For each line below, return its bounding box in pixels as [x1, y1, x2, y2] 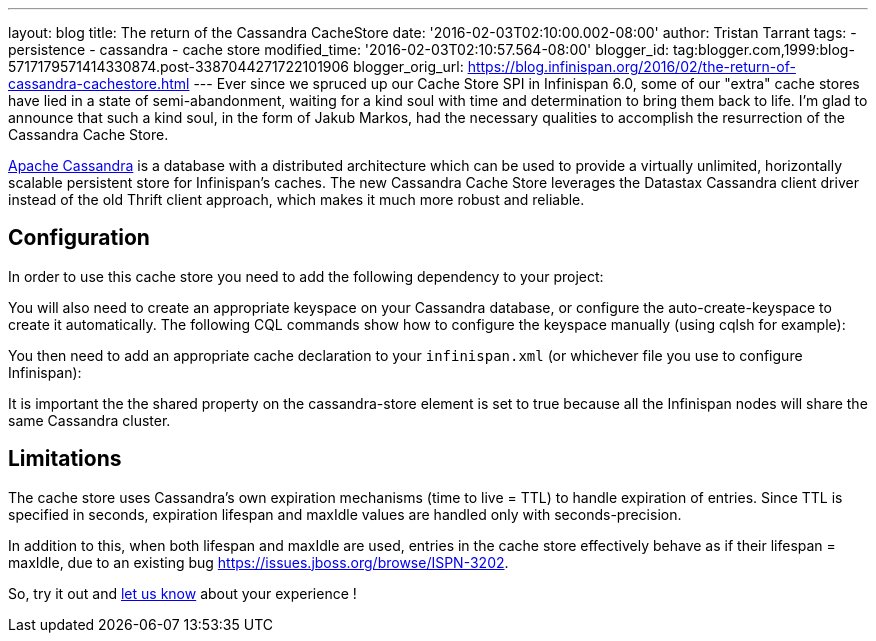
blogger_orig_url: [352, 58, 464, 75]
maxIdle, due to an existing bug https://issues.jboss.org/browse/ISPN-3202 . [8, 553, 509, 571]
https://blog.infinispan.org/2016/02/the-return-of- [467, 58, 796, 75]
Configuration [8, 225, 150, 251]
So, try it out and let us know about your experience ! [8, 584, 357, 602]
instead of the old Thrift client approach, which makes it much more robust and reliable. [8, 191, 585, 208]
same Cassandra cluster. [8, 411, 171, 429]
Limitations [8, 446, 122, 472]
